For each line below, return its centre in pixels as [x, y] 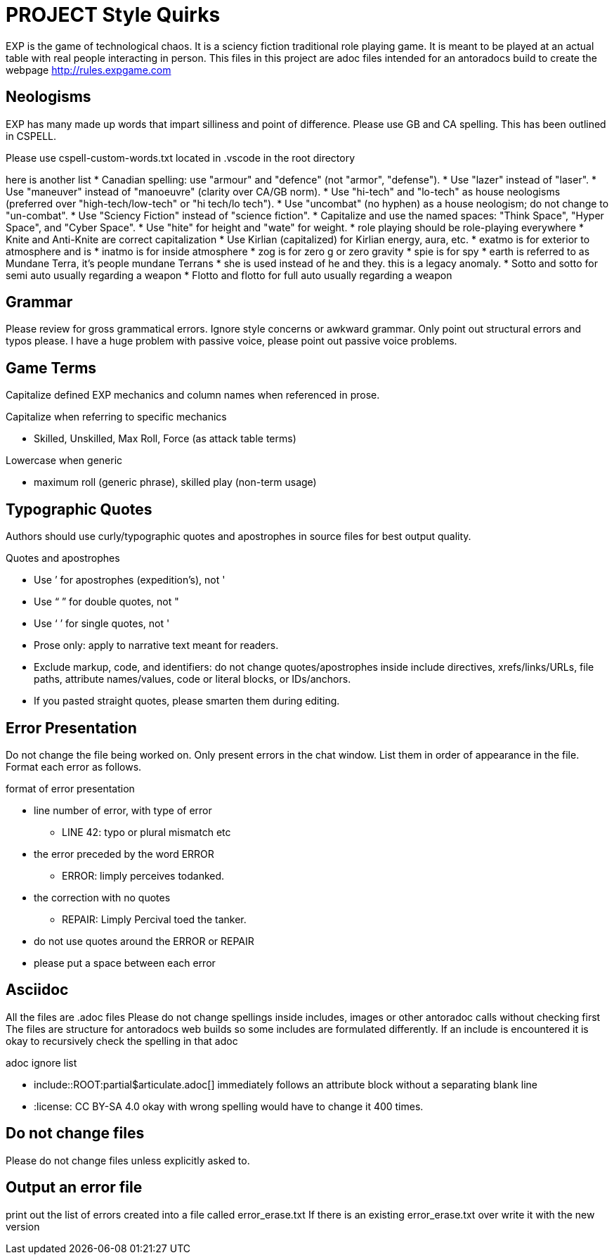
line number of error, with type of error [123, 810]
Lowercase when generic [64, 461]
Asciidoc [37, 990]
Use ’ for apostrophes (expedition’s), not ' [130, 580]
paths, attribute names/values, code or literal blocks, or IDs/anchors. [192, 679]
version [23, 1226]
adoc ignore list [41, 1062]
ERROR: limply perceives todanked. [143, 875]
